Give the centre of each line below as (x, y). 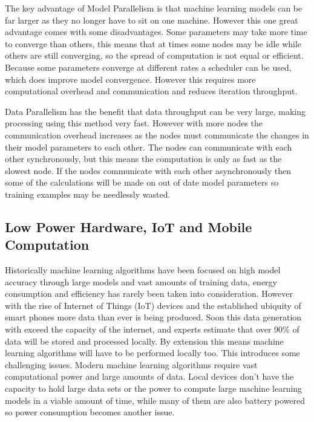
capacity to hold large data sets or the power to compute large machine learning (154, 388)
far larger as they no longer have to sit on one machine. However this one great (152, 20)
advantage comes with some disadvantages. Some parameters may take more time (156, 32)
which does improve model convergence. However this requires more (130, 79)
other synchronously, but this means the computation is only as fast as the (143, 159)
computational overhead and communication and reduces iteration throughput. (151, 91)
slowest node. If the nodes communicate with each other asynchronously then (148, 170)
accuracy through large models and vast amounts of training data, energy (141, 281)
